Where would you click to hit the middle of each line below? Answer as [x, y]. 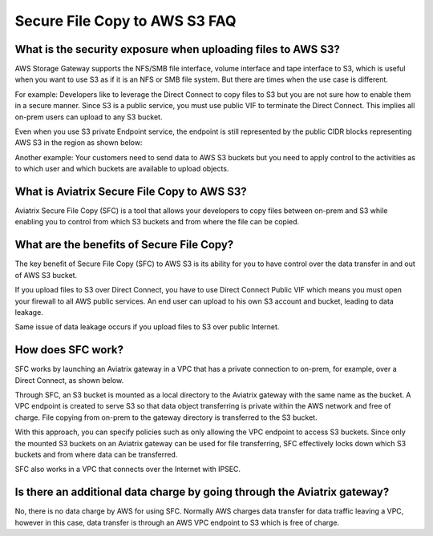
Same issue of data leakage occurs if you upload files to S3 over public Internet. [147, 327]
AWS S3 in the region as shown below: [79, 143]
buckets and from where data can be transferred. [96, 454]
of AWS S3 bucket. [46, 275]
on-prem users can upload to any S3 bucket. [89, 117]
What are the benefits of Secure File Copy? [124, 245]
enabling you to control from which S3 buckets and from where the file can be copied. [157, 222]
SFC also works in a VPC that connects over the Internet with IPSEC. [127, 470]
